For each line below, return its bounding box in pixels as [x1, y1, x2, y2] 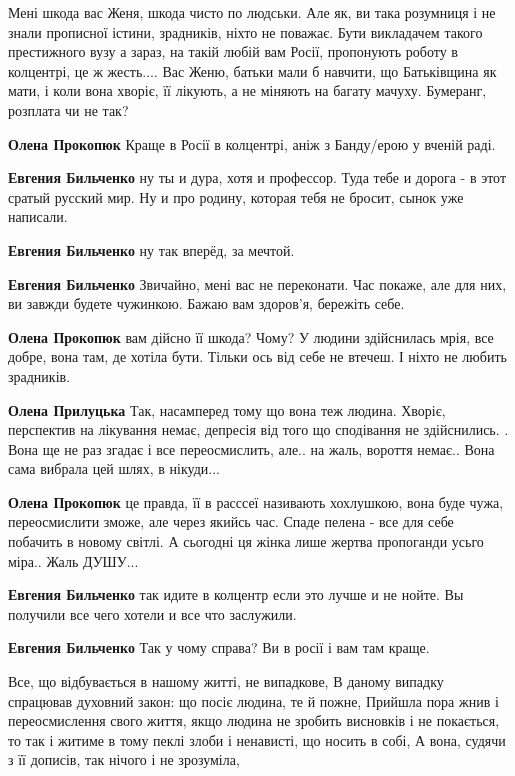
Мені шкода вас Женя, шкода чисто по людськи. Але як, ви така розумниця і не [8, 2, 496, 22]
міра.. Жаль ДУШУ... [8, 550, 139, 571]
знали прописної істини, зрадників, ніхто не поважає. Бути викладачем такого [8, 21, 483, 42]
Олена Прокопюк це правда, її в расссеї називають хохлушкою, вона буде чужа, [8, 491, 504, 512]
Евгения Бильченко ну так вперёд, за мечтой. [8, 239, 295, 260]
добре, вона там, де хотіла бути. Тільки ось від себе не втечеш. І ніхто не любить [8, 346, 507, 367]
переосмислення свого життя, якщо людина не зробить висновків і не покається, [8, 710, 500, 731]
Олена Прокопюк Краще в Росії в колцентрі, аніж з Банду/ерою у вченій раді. [8, 133, 496, 154]
